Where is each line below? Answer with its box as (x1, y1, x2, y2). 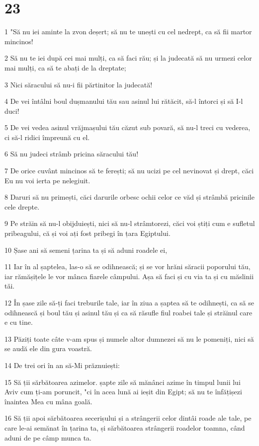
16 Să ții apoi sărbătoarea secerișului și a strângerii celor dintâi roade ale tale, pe (4, 413, 252, 423)
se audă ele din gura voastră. (4, 343, 92, 354)
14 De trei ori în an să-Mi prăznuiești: (4, 360, 120, 370)
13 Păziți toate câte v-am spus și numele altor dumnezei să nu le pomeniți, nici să (4, 333, 254, 344)
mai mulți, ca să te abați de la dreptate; (4, 62, 126, 73)
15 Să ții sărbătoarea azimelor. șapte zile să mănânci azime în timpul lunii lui (4, 376, 241, 387)
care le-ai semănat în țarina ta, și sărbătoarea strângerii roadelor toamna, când (4, 422, 245, 433)
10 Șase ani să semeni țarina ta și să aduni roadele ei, (4, 244, 168, 255)
